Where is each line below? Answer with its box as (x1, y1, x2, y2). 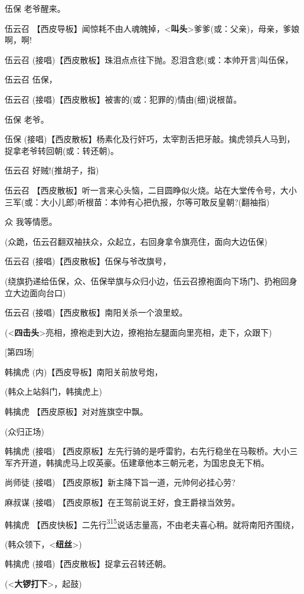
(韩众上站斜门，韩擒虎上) (5, 385, 102, 398)
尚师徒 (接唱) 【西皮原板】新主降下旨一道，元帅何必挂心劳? (5, 476, 236, 488)
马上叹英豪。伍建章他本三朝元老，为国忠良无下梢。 (70, 456, 269, 468)
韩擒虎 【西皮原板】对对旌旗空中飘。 (5, 405, 148, 418)
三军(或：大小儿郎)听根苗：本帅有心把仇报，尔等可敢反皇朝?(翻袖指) (5, 195, 270, 208)
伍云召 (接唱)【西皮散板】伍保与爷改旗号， (5, 255, 171, 267)
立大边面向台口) (5, 286, 66, 298)
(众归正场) (5, 425, 44, 437)
